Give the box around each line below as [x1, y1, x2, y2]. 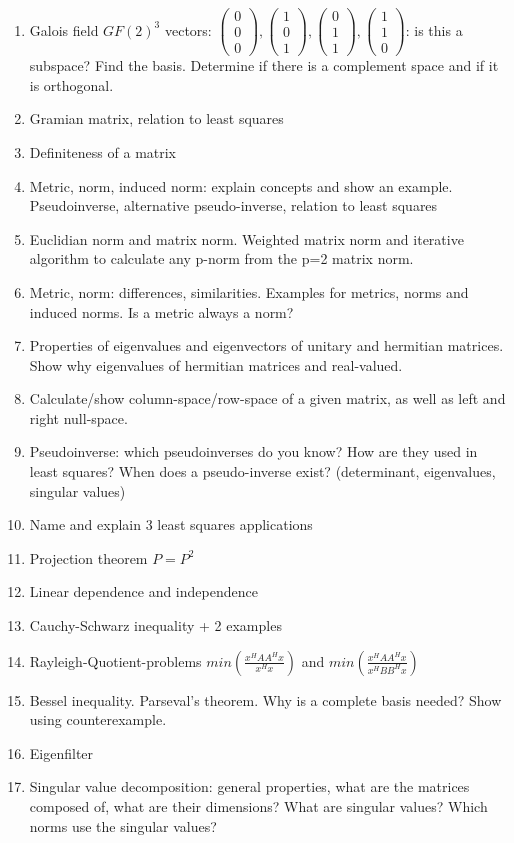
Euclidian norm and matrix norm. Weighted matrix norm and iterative [29, 228, 464, 249]
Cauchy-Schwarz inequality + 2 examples [29, 615, 282, 636]
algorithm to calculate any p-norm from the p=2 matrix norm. [29, 248, 414, 269]
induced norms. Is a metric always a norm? [29, 301, 294, 322]
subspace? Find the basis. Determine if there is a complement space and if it [29, 55, 499, 76]
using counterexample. [29, 709, 167, 730]
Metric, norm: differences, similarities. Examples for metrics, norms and [29, 281, 469, 302]
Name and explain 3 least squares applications [29, 514, 313, 535]
